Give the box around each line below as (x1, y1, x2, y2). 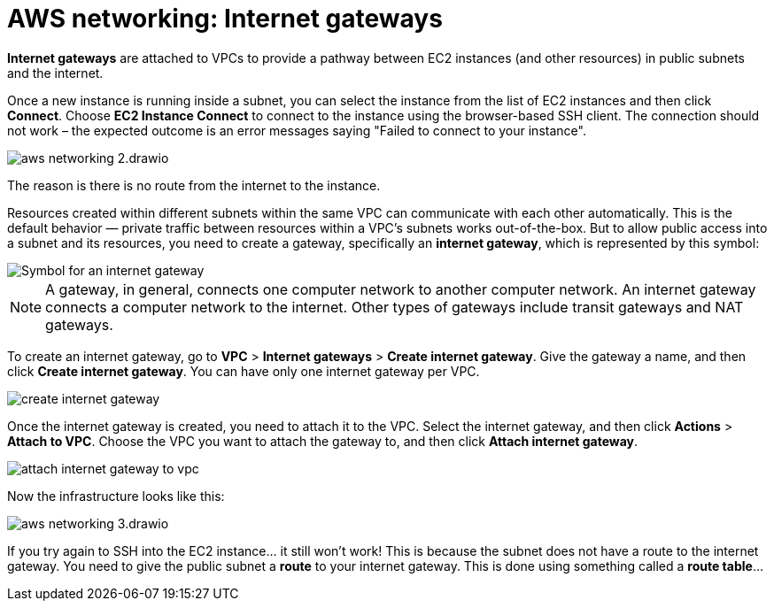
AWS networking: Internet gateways (7, 4, 443, 34)
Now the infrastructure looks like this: (7, 488, 225, 504)
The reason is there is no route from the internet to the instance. (7, 177, 381, 193)
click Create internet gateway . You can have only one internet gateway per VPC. (7, 363, 480, 379)
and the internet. (7, 65, 104, 81)
